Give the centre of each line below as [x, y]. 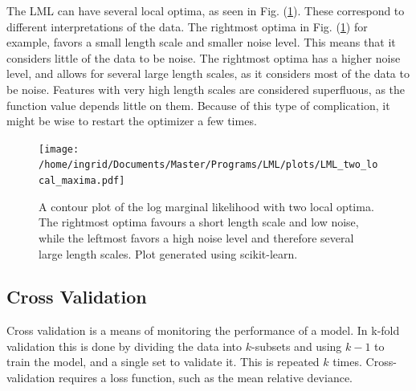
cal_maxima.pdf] [82, 181]
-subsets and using [297, 346]
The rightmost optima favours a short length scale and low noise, [199, 222]
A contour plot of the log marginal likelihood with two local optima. [206, 206]
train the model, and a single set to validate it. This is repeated [163, 362]
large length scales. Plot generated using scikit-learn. [168, 253]
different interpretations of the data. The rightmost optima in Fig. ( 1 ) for [187, 26]
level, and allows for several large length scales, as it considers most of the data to [208, 73]
